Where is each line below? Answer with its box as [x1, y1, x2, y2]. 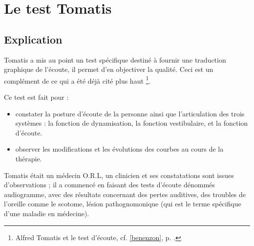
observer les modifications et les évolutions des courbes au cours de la [15, 144, 224, 154]
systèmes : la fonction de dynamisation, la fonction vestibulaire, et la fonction [15, 118, 248, 128]
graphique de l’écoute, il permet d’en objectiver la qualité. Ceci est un [4, 64, 213, 74]
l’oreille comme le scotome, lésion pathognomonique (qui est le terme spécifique [4, 199, 241, 209]
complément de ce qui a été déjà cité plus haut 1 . [4, 74, 151, 86]
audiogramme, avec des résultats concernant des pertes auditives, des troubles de [4, 189, 246, 199]
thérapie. [15, 153, 42, 163]
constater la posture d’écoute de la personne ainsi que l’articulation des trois [15, 108, 245, 118]
